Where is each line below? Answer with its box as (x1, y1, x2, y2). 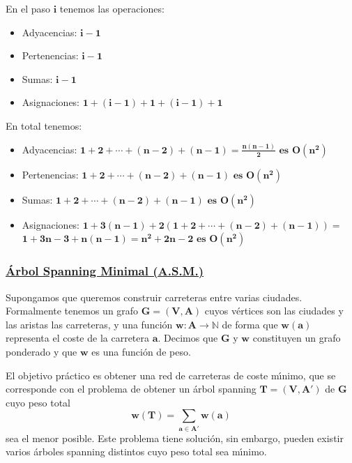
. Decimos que (158, 331, 218, 345)
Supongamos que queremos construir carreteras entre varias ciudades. (6, 289, 303, 304)
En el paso (6, 1, 51, 15)
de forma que (222, 317, 278, 331)
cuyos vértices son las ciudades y (204, 303, 344, 318)
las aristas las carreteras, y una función (6, 317, 173, 331)
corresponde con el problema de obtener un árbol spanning (6, 381, 257, 396)
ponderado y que (6, 344, 77, 359)
